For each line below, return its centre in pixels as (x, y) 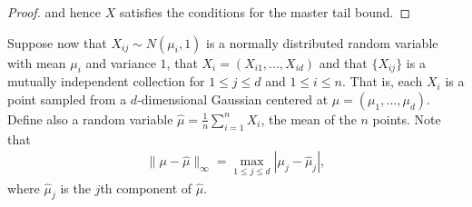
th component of (146, 187)
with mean (37, 62)
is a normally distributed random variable (322, 42)
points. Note (407, 118)
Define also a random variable (90, 118)
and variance (121, 62)
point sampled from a (67, 99)
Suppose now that (57, 42)
